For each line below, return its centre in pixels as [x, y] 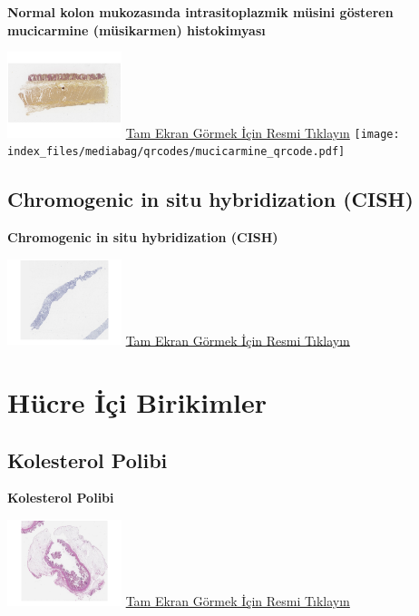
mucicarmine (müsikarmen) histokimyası [136, 29]
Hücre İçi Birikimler [137, 402]
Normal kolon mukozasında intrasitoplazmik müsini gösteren [200, 12]
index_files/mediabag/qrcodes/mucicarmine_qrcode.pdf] [176, 152]
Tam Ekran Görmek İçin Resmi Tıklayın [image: [263, 132]
